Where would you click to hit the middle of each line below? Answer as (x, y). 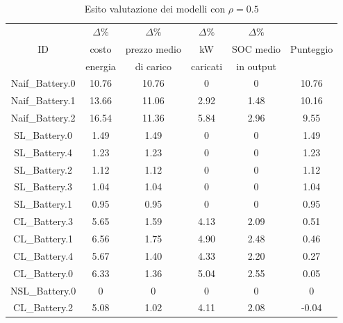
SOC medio (257, 48)
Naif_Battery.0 (43, 83)
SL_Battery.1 (43, 204)
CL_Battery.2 (43, 307)
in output (256, 66)
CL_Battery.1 (43, 238)
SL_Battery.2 (43, 169)
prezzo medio (153, 48)
